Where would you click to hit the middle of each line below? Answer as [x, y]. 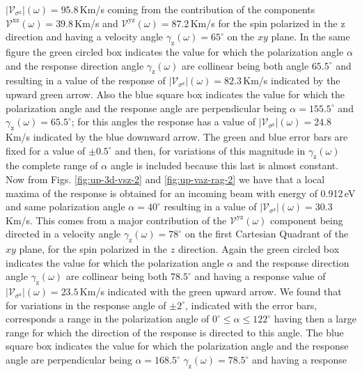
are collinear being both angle [245, 65]
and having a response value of [260, 276]
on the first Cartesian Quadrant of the [267, 234]
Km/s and [96, 23]
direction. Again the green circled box [259, 249]
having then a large [315, 319]
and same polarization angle [65, 207]
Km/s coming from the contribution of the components [197, 9]
